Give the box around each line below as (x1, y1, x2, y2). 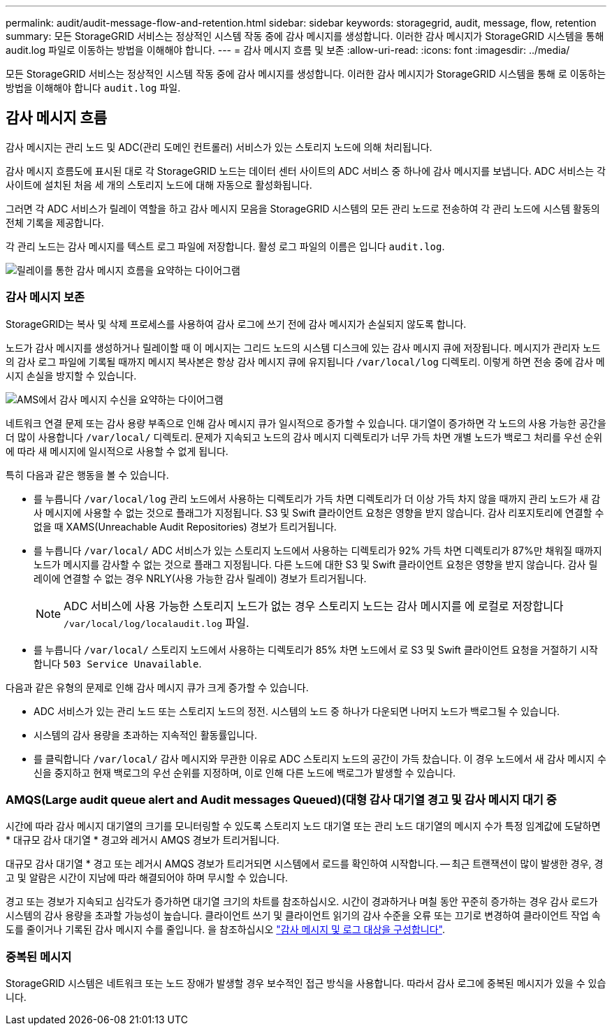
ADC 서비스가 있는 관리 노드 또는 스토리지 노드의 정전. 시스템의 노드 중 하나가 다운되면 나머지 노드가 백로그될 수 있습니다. (34, 705, 560, 717)
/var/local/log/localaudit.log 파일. (64, 615, 249, 630)
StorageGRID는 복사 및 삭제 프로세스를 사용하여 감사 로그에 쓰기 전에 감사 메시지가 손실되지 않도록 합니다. (6, 317, 467, 330)
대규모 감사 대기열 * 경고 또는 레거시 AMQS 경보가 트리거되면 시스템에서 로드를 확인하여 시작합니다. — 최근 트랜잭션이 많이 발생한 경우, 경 (6, 858, 604, 870)
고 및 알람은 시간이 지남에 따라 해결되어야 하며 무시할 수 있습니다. (6, 872, 289, 884)
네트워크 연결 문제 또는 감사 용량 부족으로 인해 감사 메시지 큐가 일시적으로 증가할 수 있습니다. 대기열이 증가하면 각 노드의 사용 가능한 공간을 (6, 417, 606, 429)
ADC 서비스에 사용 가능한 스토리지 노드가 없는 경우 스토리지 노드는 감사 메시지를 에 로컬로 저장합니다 (64, 598, 564, 613)
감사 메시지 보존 (6, 290, 85, 305)
